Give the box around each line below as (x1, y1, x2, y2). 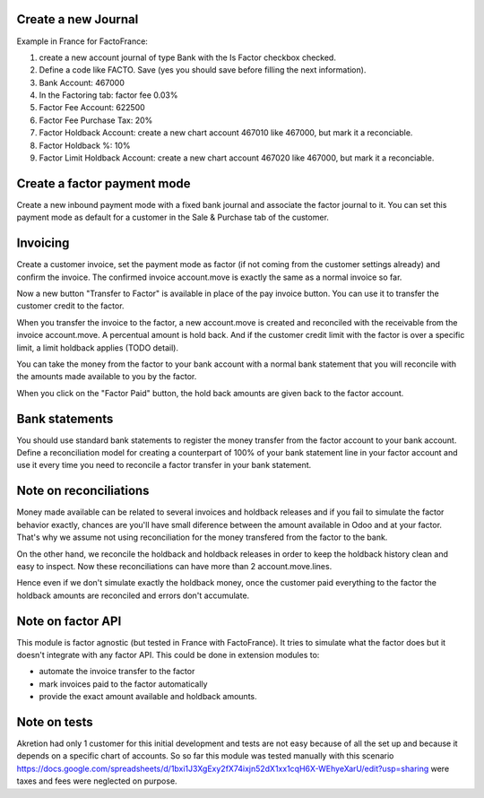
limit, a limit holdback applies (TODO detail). (16, 342, 179, 353)
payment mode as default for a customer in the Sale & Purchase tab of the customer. (16, 212, 329, 223)
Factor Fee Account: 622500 (39, 102, 145, 113)
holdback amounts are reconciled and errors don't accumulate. (16, 590, 250, 601)
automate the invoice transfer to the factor (39, 666, 195, 677)
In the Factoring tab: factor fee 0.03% (39, 90, 178, 100)
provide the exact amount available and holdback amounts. (39, 691, 257, 702)
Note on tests (16, 714, 93, 730)
